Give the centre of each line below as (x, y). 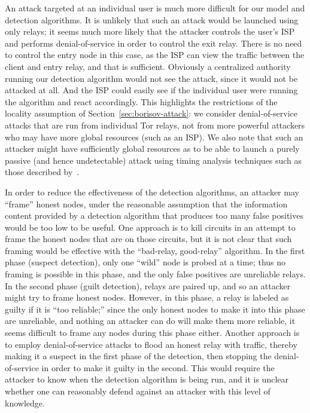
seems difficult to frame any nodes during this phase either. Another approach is (152, 333)
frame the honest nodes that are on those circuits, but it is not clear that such (148, 239)
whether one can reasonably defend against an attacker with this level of (138, 391)
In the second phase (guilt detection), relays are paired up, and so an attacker (148, 285)
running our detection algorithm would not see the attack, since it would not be (151, 78)
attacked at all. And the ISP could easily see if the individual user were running (151, 90)
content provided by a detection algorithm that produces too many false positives (154, 215)
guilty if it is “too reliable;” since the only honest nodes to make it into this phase (155, 309)
